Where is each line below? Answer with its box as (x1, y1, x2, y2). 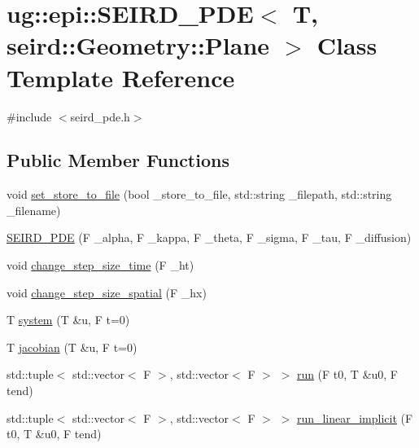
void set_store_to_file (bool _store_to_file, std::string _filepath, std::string (7, 186, 392, 203)
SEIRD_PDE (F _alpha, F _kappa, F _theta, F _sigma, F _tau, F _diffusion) (7, 229, 412, 246)
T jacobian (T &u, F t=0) (7, 338, 137, 355)
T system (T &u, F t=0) (7, 311, 130, 328)
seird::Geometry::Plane (7, 29, 270, 62)
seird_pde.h (70, 108, 130, 125)
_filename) (7, 201, 61, 218)
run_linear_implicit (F (296, 409, 413, 426)
